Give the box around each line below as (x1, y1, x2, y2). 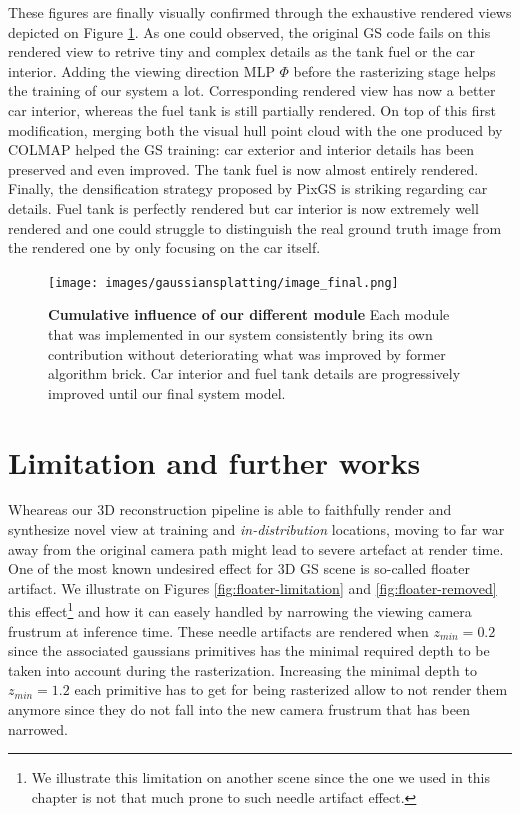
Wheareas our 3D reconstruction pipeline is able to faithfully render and (8, 499, 452, 520)
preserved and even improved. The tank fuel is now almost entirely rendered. (8, 158, 479, 179)
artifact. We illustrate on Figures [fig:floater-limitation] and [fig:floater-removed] (8, 577, 497, 598)
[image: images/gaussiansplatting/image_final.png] (48, 275, 399, 290)
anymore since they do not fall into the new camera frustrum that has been (8, 699, 470, 720)
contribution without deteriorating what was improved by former (48, 343, 446, 364)
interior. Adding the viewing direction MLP (8, 60, 275, 81)
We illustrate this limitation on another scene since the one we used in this (31, 767, 491, 788)
